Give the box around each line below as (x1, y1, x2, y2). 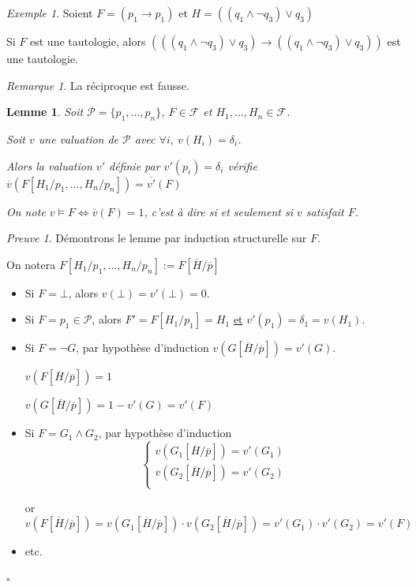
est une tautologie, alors (30, 33, 146, 49)
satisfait (305, 203, 344, 219)
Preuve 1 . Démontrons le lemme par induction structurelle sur (6, 230, 307, 246)
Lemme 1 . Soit (6, 103, 84, 120)
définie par (109, 157, 160, 174)
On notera (6, 256, 56, 272)
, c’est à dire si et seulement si (144, 203, 293, 219)
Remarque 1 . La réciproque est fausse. (6, 77, 189, 93)
